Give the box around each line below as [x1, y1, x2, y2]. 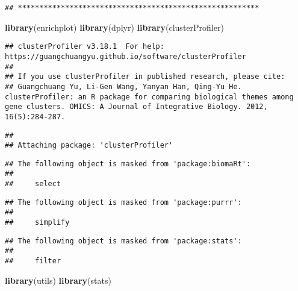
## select [5, 180, 61, 189]
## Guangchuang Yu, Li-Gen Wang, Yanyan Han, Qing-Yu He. [5, 82, 242, 91]
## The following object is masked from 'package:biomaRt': [5, 159, 251, 168]
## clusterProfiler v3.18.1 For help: [5, 42, 164, 51]
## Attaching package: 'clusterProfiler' [5, 141, 173, 150]
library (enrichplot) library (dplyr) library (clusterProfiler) [5, 20, 224, 33]
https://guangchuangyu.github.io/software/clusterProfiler [5, 52, 246, 61]
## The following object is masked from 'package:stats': [5, 236, 242, 245]
